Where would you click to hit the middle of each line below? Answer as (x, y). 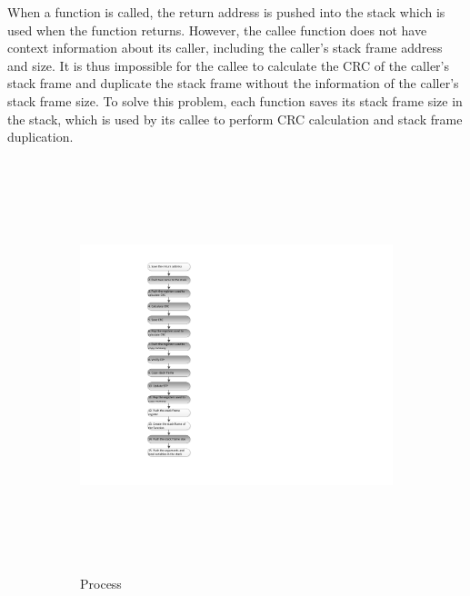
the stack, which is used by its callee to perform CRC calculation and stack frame (235, 119)
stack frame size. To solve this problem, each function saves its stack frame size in (235, 100)
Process (101, 583)
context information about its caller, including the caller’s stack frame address (225, 48)
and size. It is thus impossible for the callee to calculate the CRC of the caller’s (228, 65)
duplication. (40, 137)
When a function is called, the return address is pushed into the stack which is (226, 12)
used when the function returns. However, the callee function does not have (217, 30)
